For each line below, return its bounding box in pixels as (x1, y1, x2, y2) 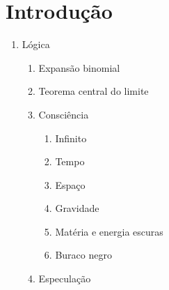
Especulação (38, 271, 91, 286)
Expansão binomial (38, 60, 120, 75)
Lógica (22, 37, 50, 52)
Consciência (38, 107, 89, 121)
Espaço (55, 177, 86, 192)
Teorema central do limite (38, 84, 149, 98)
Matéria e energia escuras (55, 224, 163, 238)
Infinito (55, 130, 87, 145)
